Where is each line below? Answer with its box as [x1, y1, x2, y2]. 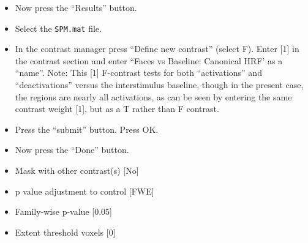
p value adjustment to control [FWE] [15, 184, 154, 197]
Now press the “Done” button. [15, 143, 129, 156]
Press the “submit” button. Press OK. [15, 122, 159, 135]
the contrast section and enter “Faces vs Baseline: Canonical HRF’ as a [15, 54, 283, 67]
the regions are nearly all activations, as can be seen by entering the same [15, 90, 292, 103]
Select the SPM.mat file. [15, 21, 102, 34]
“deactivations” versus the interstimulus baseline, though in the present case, [15, 78, 304, 91]
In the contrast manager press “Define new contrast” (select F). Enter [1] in [15, 42, 299, 55]
